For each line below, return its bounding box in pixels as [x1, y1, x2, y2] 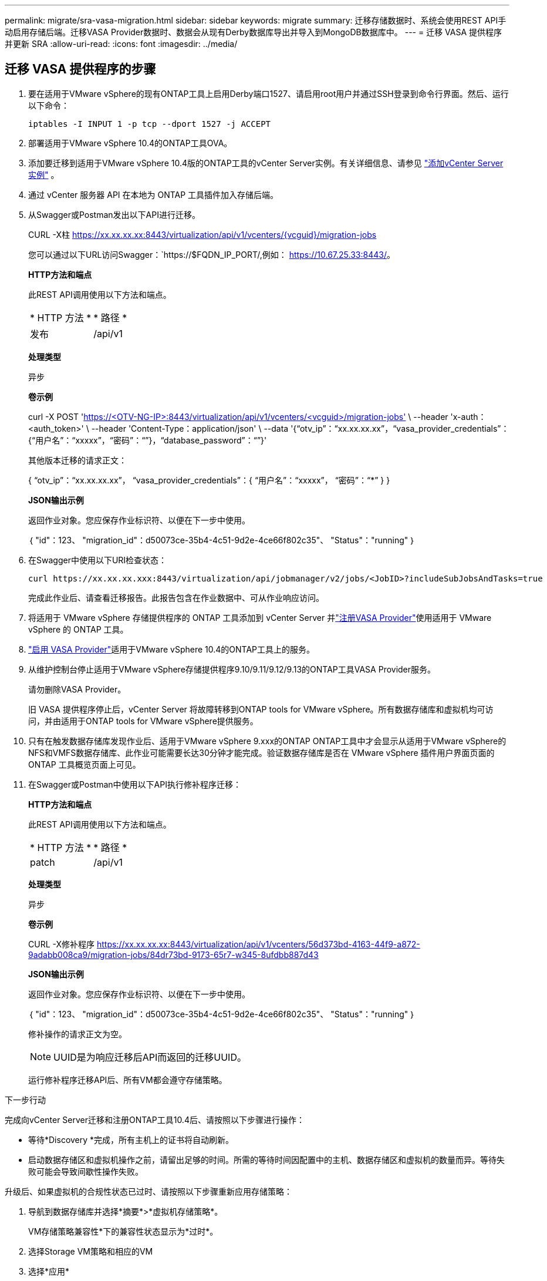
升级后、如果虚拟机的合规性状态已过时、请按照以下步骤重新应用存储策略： [5, 1186, 292, 1196]
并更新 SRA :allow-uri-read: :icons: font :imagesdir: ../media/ [5, 39, 238, 49]
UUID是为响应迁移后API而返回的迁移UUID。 [53, 1051, 247, 1063]
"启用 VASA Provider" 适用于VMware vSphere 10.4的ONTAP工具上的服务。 [28, 644, 315, 654]
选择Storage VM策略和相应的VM [28, 1246, 153, 1256]
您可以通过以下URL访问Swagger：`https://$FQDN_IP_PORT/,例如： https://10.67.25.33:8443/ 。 [28, 249, 395, 260]
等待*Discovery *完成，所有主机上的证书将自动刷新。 [28, 1134, 234, 1145]
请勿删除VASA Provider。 [28, 684, 126, 694]
